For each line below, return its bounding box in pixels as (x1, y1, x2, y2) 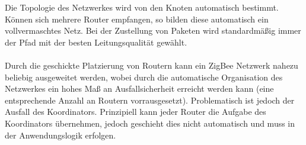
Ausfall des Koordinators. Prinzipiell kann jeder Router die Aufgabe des (5, 105, 266, 118)
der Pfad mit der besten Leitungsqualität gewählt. (5, 36, 187, 48)
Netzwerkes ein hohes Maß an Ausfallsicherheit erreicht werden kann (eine (5, 82, 274, 95)
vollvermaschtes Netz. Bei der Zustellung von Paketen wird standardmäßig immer (5, 24, 301, 37)
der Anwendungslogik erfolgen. (5, 128, 116, 141)
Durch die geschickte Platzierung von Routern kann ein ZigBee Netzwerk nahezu (5, 59, 298, 71)
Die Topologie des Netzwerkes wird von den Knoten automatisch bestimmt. (5, 1, 279, 13)
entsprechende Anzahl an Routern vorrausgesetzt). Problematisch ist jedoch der (5, 94, 295, 106)
